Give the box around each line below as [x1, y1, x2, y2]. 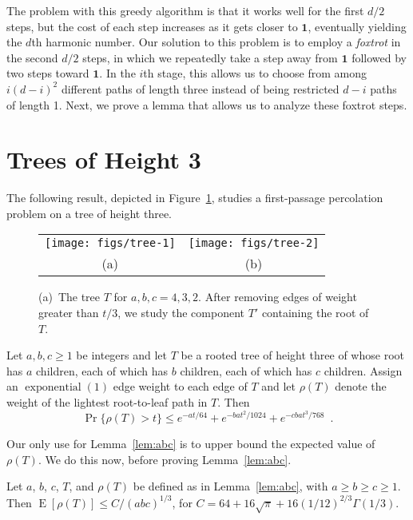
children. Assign [324, 362, 403, 379]
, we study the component [117, 304, 244, 321]
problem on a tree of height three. [6, 204, 173, 221]
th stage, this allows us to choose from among [143, 65, 367, 81]
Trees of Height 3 [6, 143, 201, 176]
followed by [351, 49, 407, 65]
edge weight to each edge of [113, 378, 248, 395]
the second [6, 49, 58, 65]
